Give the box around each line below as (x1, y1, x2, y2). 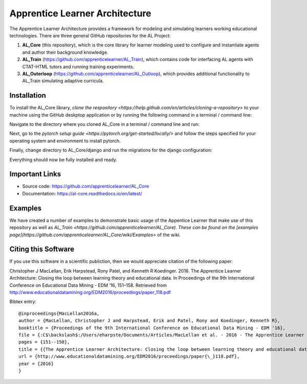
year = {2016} (18, 360, 54, 367)
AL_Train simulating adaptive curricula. (22, 78, 104, 84)
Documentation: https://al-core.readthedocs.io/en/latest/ (22, 190, 142, 196)
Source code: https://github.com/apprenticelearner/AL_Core (22, 183, 149, 189)
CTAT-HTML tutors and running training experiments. (22, 63, 135, 70)
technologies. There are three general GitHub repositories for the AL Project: (9, 32, 171, 38)
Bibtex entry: (9, 299, 37, 305)
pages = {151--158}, (18, 339, 70, 345)
